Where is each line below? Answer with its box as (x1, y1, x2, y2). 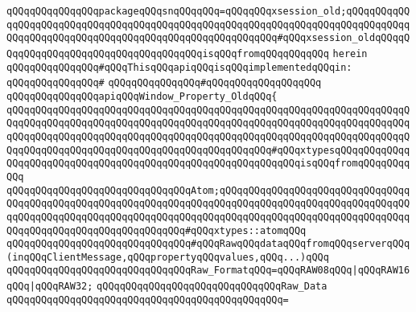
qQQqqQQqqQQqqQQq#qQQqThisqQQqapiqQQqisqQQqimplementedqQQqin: (6, 61, 352, 73)
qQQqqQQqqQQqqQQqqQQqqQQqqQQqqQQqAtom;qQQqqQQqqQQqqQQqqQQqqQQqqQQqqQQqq (6, 184, 410, 196)
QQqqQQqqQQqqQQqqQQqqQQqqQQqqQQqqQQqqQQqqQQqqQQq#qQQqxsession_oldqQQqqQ (6, 32, 410, 44)
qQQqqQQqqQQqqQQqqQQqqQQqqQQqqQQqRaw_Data (97, 281, 327, 293)
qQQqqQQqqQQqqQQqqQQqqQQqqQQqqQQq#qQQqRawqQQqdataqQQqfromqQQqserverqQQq (6, 238, 410, 250)
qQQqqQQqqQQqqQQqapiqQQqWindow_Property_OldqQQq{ (6, 90, 278, 102)
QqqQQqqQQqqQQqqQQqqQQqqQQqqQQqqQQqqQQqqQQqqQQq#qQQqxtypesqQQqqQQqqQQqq (6, 144, 410, 156)
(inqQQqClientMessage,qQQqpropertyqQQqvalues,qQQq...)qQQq (6, 251, 329, 263)
